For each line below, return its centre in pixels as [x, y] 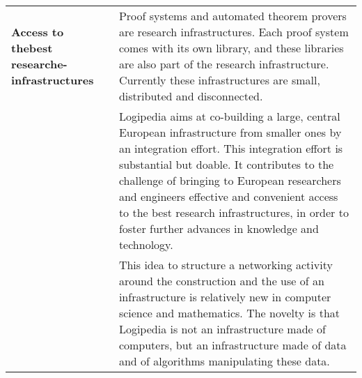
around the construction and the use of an [221, 281]
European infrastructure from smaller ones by [230, 132]
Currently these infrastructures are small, [219, 80]
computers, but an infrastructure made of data [233, 345]
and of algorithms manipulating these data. [224, 361]
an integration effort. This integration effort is [231, 148]
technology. [146, 244]
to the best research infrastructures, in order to [234, 212]
